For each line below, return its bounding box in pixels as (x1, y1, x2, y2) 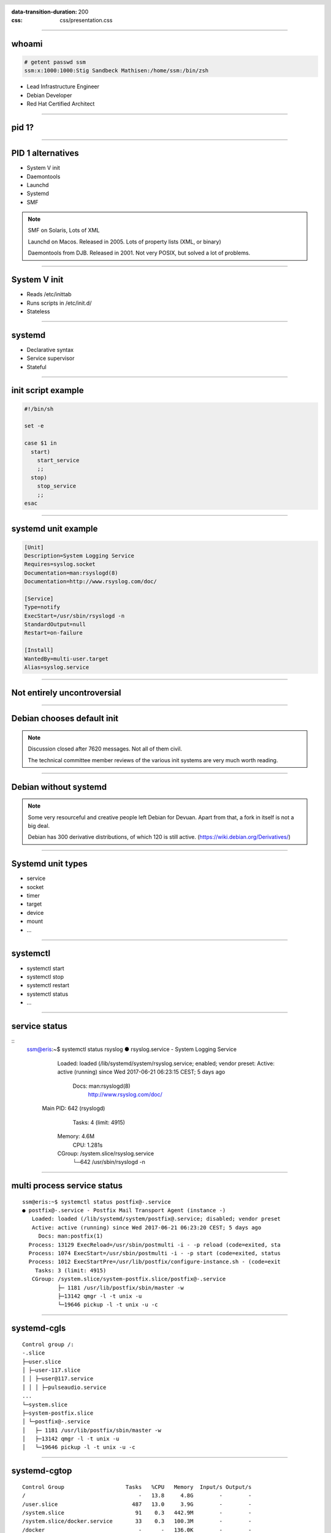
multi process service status (11, 1180, 123, 1191)
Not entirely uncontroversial (11, 687, 121, 698)
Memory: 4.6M (57, 1133, 95, 1140)
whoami (11, 39, 43, 49)
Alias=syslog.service (24, 663, 89, 671)
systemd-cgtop (11, 1466, 72, 1476)
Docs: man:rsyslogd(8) (72, 1082, 131, 1090)
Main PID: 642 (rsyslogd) (42, 1104, 105, 1112)
